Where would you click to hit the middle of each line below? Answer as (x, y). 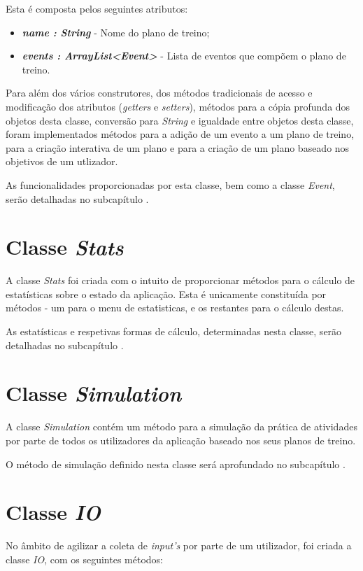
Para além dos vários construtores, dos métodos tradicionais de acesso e (159, 93)
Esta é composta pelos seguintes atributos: (97, 8)
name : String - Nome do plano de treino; (116, 32)
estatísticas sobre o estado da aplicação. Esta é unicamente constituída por (166, 294)
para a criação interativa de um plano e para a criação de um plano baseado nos (178, 147)
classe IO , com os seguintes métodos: (85, 559)
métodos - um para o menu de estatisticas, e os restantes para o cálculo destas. (175, 308)
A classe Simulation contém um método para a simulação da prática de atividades (181, 427)
